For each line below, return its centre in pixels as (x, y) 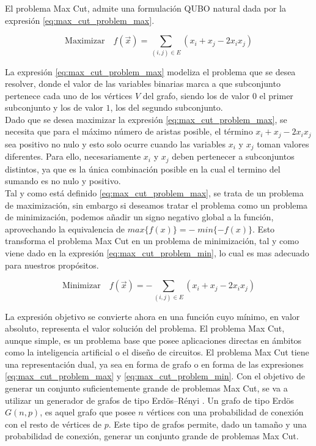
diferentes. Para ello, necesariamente (73, 156)
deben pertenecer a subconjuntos (233, 156)
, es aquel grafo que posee (88, 412)
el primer (276, 95)
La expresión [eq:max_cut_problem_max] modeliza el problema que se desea (150, 71)
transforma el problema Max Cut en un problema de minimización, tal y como (152, 241)
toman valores (283, 143)
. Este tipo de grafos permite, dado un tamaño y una (208, 424)
